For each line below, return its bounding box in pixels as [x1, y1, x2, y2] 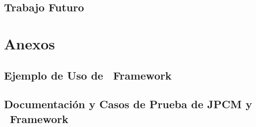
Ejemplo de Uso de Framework [4, 67, 172, 83]
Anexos [4, 33, 55, 53]
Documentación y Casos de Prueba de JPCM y [4, 96, 252, 112]
